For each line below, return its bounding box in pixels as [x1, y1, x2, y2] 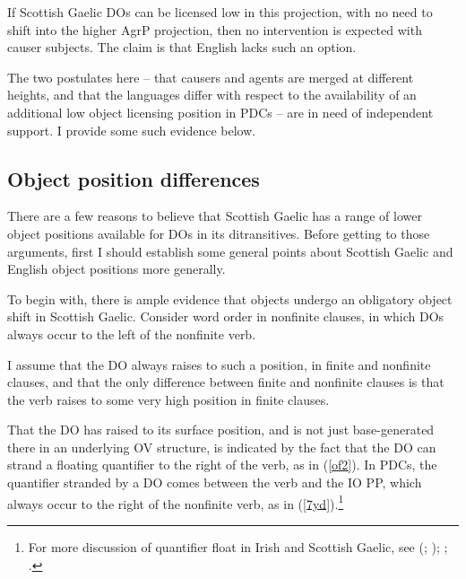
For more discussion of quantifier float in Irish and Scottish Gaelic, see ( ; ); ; [28, 537, 448, 556]
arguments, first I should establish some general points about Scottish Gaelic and [7, 241, 453, 260]
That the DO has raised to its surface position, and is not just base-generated [7, 420, 435, 439]
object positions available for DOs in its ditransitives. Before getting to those [7, 224, 430, 242]
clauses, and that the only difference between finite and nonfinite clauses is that [7, 373, 444, 391]
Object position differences [7, 164, 260, 192]
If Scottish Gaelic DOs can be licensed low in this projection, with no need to [7, 3, 433, 21]
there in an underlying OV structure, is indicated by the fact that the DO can [7, 437, 436, 456]
